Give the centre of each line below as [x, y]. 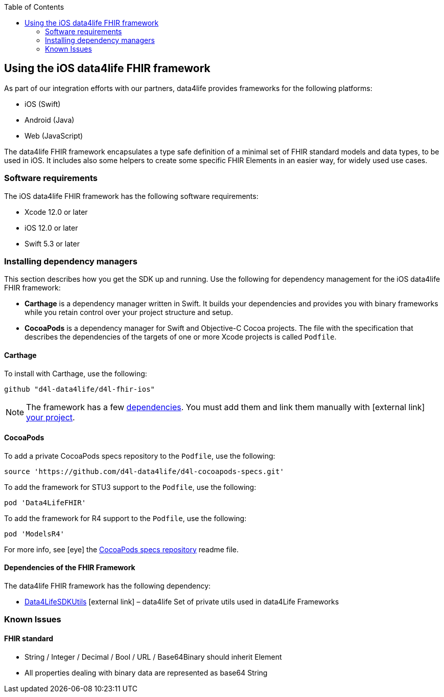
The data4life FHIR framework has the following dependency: [108, 586]
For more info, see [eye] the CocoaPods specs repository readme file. [122, 549]
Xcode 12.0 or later [56, 212]
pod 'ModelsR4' [34, 534]
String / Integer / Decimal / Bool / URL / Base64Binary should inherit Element [153, 657]
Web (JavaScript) [54, 136]
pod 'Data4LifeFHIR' [45, 502]
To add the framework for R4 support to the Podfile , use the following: [125, 518]
